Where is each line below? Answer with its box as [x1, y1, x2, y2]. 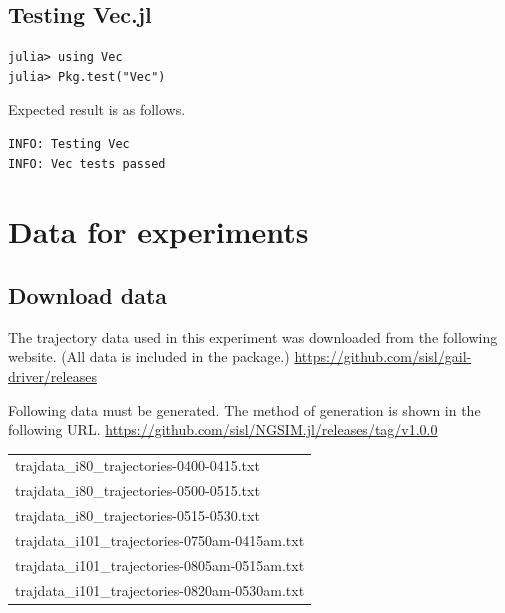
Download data [8, 279, 168, 310]
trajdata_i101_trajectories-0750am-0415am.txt [15, 530, 305, 550]
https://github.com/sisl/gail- [294, 346, 472, 367]
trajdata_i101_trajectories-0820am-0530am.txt [15, 579, 305, 600]
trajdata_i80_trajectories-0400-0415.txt [15, 455, 260, 476]
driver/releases [8, 365, 97, 386]
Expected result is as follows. [8, 99, 186, 120]
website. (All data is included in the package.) [8, 346, 290, 367]
